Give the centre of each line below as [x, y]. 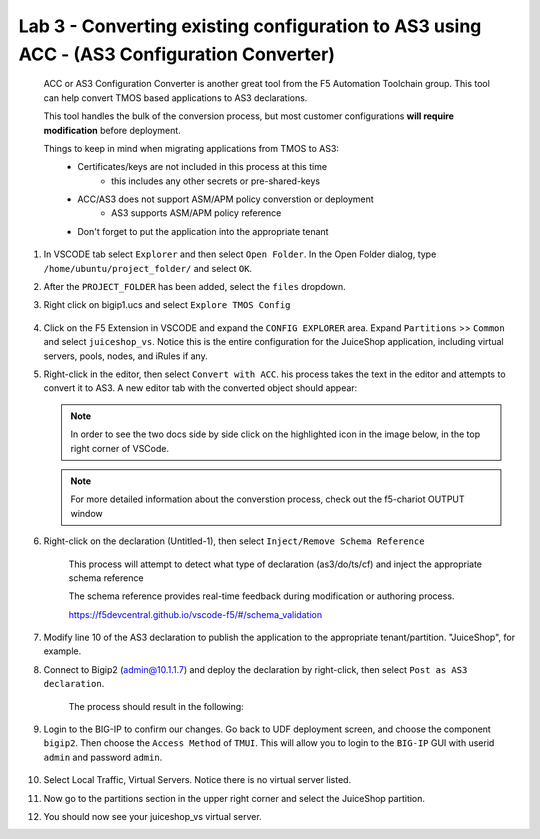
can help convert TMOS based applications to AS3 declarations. [175, 97]
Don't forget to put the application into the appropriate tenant [203, 231]
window [87, 513]
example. [62, 651]
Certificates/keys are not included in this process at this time [202, 167]
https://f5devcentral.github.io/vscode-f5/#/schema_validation [195, 614]
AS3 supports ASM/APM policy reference [196, 213]
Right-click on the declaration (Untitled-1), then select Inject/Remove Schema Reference [234, 541]
